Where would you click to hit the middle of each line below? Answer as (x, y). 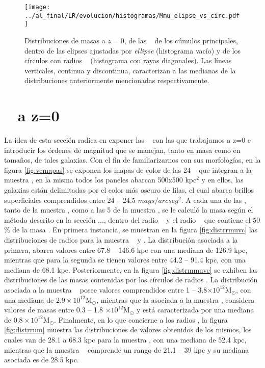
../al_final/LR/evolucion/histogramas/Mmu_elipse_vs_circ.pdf (132, 16)
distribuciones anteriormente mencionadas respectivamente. (117, 80)
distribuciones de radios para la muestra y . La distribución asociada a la (121, 240)
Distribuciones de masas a (65, 40)
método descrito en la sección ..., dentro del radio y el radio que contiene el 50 (132, 219)
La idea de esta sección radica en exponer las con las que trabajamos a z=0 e (128, 140)
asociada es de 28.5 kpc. (42, 360)
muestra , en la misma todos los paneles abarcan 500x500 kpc (100, 180)
